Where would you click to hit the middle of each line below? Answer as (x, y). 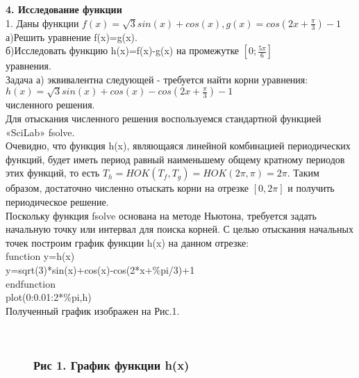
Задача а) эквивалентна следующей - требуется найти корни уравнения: (157, 79)
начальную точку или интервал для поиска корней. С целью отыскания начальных (179, 229)
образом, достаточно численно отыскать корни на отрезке (127, 188)
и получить (311, 188)
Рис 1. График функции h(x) (111, 364)
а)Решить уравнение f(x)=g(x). (72, 36)
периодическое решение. (57, 201)
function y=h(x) (40, 256)
